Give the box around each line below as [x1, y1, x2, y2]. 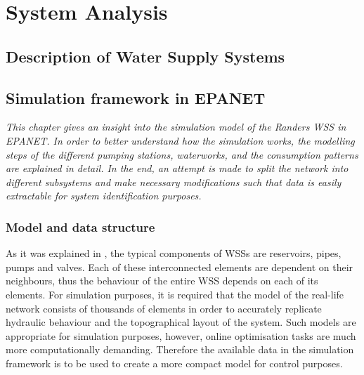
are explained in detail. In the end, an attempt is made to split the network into [6, 161, 349, 176]
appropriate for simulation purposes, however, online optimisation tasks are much [6, 328, 356, 343]
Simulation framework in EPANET [6, 86, 266, 108]
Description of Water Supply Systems [6, 45, 285, 67]
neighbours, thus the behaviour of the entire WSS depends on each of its [6, 273, 318, 288]
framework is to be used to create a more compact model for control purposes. [6, 355, 343, 370]
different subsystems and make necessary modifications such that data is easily [6, 174, 342, 189]
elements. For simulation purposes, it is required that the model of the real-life [6, 287, 344, 301]
